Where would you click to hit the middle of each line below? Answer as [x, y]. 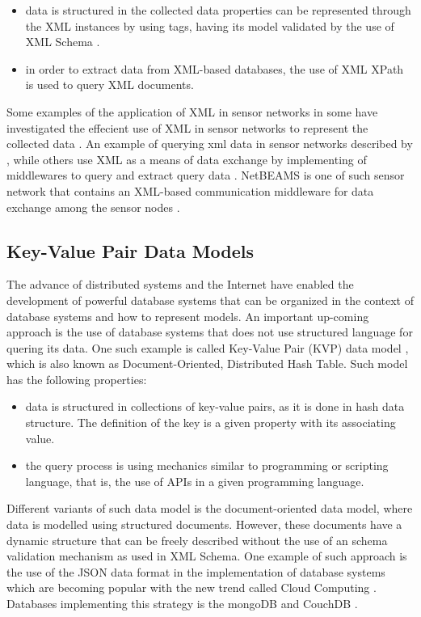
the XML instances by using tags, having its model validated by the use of [210, 25]
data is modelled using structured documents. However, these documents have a [204, 524]
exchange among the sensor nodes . [93, 207]
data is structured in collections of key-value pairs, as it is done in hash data [215, 406]
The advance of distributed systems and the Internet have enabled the [180, 284]
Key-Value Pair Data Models [131, 250]
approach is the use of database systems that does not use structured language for [210, 332]
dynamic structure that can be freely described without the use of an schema [197, 540]
